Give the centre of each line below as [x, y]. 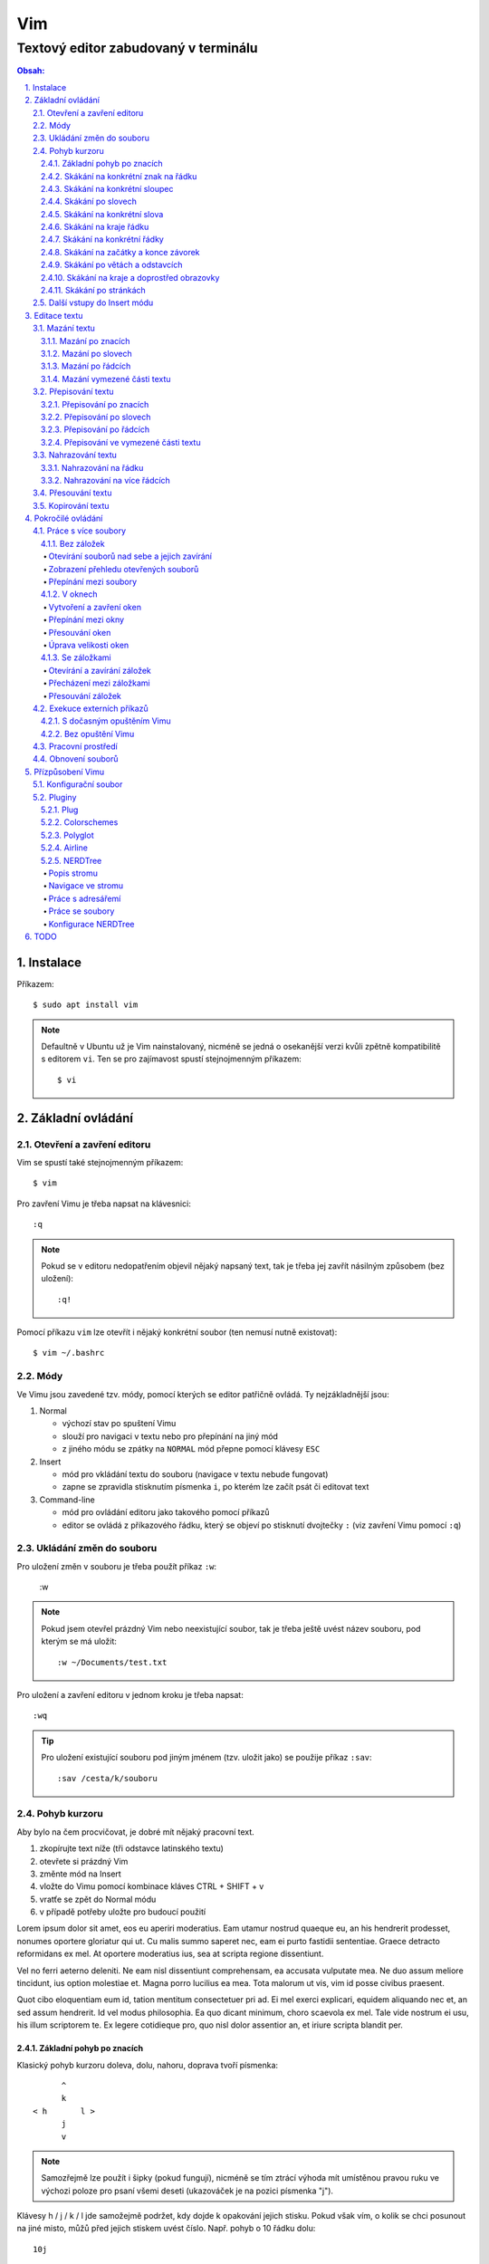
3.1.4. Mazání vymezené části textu [106, 379]
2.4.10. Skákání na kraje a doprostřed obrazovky [130, 277]
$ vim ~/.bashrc [69, 1353]
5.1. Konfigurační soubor [78, 784]
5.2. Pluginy [55, 797]
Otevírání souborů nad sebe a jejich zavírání [130, 556]
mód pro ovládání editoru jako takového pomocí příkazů [166, 1512]
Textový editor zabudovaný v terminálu [137, 48]
